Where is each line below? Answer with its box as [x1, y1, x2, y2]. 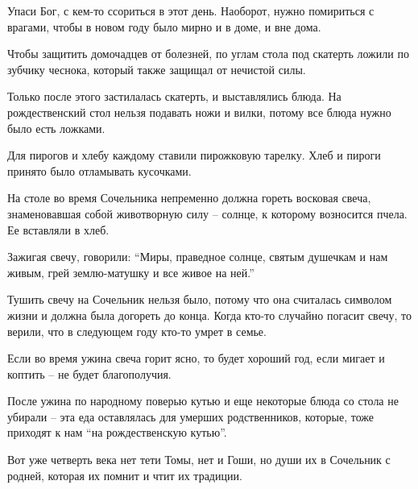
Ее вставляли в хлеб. [7, 221, 110, 238]
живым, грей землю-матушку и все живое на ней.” [7, 263, 255, 280]
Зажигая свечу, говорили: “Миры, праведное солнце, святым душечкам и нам [7, 248, 388, 265]
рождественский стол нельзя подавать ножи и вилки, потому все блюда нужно [7, 103, 391, 120]
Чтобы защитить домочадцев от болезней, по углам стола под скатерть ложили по [7, 45, 409, 62]
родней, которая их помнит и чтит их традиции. [7, 466, 242, 483]
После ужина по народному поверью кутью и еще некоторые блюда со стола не [7, 392, 399, 409]
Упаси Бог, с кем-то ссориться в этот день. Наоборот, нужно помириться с [7, 2, 375, 19]
